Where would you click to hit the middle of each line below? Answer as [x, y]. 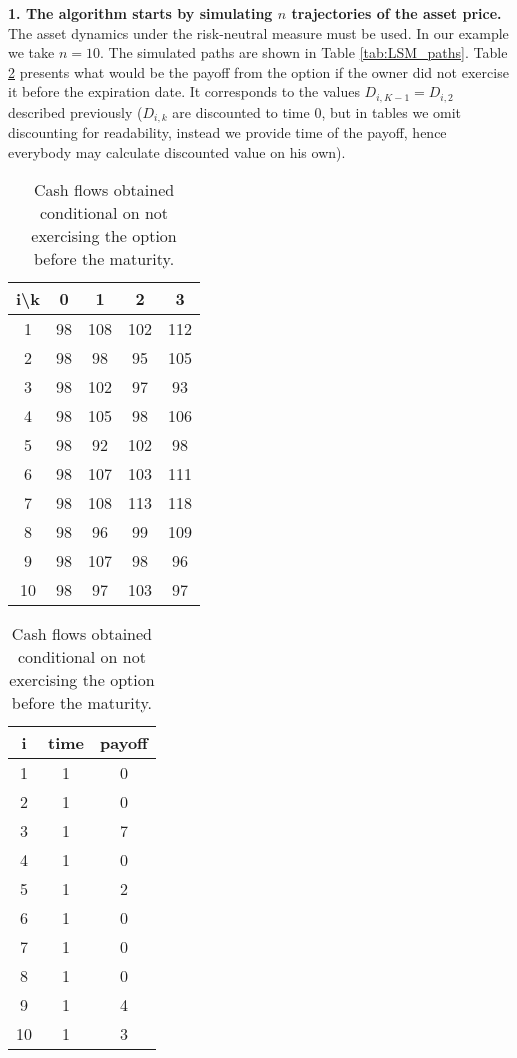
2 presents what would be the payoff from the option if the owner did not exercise [258, 71]
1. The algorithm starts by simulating [140, 13]
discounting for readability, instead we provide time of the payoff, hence [227, 132]
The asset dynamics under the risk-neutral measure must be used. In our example [258, 32]
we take [31, 52]
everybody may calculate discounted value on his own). [177, 151]
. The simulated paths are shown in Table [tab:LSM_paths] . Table [303, 52]
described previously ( [75, 111]
